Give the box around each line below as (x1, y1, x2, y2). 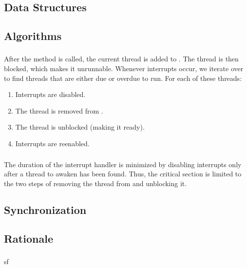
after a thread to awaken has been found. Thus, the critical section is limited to (4, 169, 242, 179)
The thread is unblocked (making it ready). (15, 122, 145, 132)
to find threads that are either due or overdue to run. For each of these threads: (4, 73, 242, 83)
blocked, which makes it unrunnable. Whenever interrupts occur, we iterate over (4, 63, 244, 74)
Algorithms (4, 28, 62, 43)
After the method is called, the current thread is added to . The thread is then (4, 54, 239, 64)
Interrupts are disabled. (15, 89, 86, 99)
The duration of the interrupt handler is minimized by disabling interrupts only (4, 159, 242, 169)
